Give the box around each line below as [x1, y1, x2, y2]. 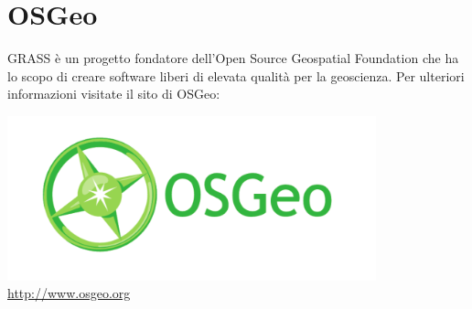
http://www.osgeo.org [7, 283, 131, 303]
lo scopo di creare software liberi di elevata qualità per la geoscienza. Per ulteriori [7, 66, 465, 85]
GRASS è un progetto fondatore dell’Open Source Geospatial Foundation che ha [7, 48, 459, 68]
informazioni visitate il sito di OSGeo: [7, 84, 220, 103]
